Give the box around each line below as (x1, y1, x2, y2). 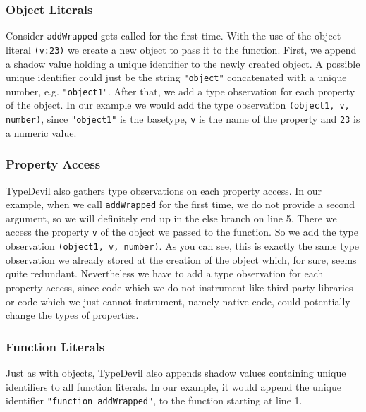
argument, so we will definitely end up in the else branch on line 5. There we (6, 210, 337, 225)
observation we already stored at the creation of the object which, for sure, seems (6, 252, 357, 267)
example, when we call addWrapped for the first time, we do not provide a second (6, 197, 355, 212)
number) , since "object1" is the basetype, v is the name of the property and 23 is (6, 111, 360, 126)
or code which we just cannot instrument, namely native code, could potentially (6, 293, 350, 308)
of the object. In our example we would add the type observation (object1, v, (6, 97, 350, 112)
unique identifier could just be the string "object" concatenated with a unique (6, 70, 347, 85)
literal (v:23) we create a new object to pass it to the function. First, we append (6, 42, 357, 56)
